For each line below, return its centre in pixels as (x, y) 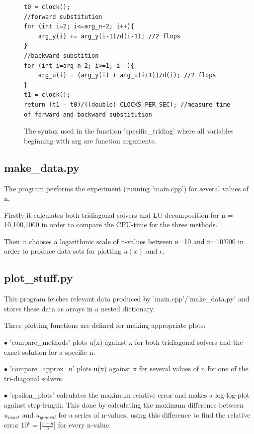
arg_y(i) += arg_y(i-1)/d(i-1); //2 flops (109, 36)
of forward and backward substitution (88, 114)
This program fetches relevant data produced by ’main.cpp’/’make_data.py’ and (127, 299)
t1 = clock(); (47, 95)
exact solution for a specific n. (50, 352)
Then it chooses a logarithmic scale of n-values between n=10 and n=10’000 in (124, 241)
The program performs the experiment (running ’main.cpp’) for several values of (127, 188)
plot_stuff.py (39, 278)
